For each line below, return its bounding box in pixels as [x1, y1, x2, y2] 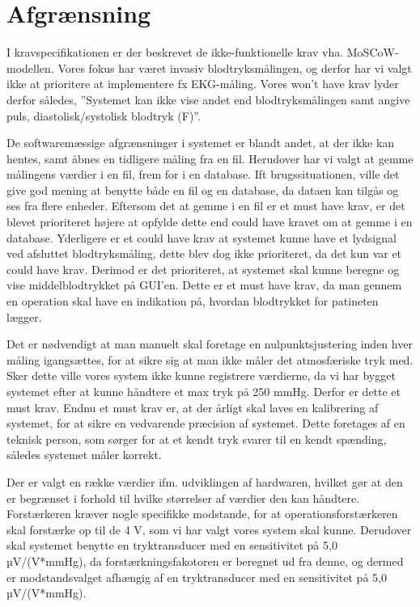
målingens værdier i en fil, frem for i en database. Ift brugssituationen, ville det [6, 166, 400, 183]
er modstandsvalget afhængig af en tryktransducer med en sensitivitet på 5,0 [6, 568, 387, 585]
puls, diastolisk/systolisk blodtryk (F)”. [6, 107, 201, 124]
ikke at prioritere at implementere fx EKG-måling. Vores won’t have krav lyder [6, 75, 399, 92]
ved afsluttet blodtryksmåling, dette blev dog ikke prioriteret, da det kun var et [6, 245, 402, 262]
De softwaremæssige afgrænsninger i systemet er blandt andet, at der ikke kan [6, 134, 395, 151]
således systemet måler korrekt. [6, 446, 162, 463]
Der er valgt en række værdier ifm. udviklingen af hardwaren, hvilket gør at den [6, 473, 403, 490]
